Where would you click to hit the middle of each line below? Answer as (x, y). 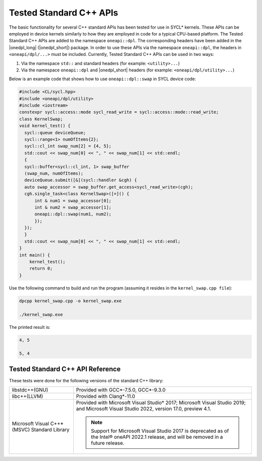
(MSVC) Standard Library (41, 430)
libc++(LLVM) (27, 396)
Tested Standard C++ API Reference (65, 369)
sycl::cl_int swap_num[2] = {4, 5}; (68, 146)
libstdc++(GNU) (30, 390)
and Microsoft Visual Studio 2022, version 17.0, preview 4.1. (144, 409)
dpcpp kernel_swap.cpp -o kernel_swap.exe (70, 301)
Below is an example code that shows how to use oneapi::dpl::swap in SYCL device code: (102, 79)
